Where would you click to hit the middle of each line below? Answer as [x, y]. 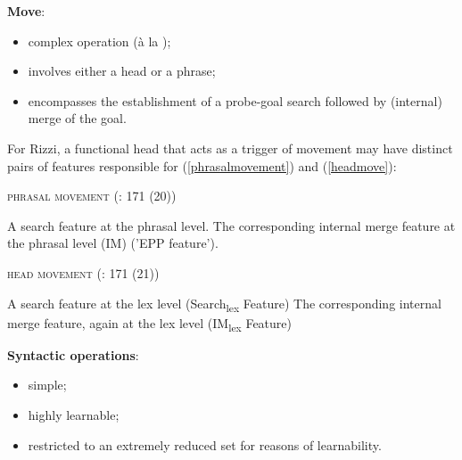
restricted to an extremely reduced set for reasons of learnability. [205, 444]
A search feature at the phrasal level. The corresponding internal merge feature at [231, 225]
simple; [47, 385]
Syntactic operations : [73, 354]
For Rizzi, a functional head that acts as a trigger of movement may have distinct [230, 148]
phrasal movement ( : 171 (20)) [92, 196]
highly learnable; [74, 414]
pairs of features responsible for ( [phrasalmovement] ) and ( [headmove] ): [202, 165]
